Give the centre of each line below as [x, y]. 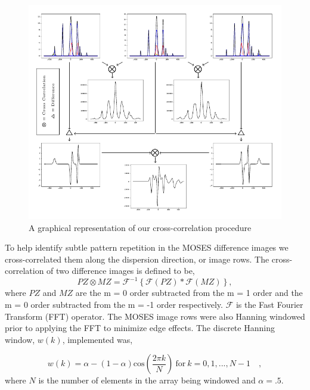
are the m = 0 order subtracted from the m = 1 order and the [189, 293]
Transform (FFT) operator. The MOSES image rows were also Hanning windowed [155, 316]
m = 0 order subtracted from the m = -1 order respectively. [114, 304]
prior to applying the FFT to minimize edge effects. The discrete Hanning [140, 328]
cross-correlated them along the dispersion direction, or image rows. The [137, 259]
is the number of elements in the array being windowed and [147, 380]
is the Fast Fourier [269, 304]
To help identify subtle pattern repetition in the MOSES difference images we [147, 247]
